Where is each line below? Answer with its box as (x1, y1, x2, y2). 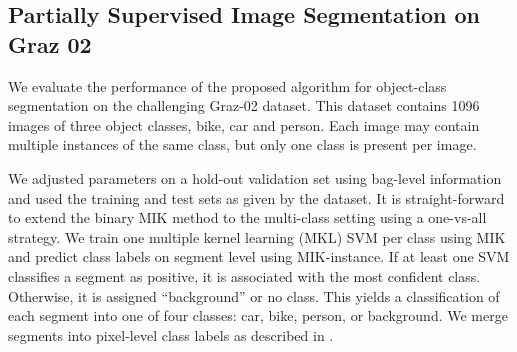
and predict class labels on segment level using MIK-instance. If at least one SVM (8, 246, 510, 267)
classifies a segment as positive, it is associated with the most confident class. (8, 265, 481, 286)
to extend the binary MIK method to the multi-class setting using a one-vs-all (8, 207, 487, 228)
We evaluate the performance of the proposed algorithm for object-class (8, 75, 447, 96)
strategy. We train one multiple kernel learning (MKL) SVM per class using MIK (8, 226, 506, 247)
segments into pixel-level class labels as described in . (8, 324, 334, 345)
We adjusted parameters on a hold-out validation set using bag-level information (8, 167, 502, 188)
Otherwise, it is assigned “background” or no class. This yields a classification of (8, 285, 500, 306)
